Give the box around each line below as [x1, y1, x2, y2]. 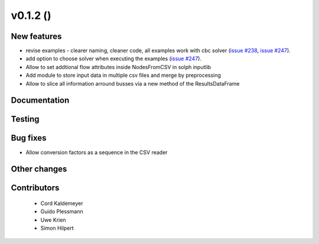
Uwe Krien [40, 216, 66, 223]
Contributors [11, 183, 60, 193]
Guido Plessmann [40, 208, 83, 215]
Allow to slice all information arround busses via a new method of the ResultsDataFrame [25, 80, 240, 87]
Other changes [11, 164, 67, 174]
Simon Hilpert [40, 225, 74, 232]
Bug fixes [11, 133, 47, 143]
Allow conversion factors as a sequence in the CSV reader [25, 148, 168, 156]
